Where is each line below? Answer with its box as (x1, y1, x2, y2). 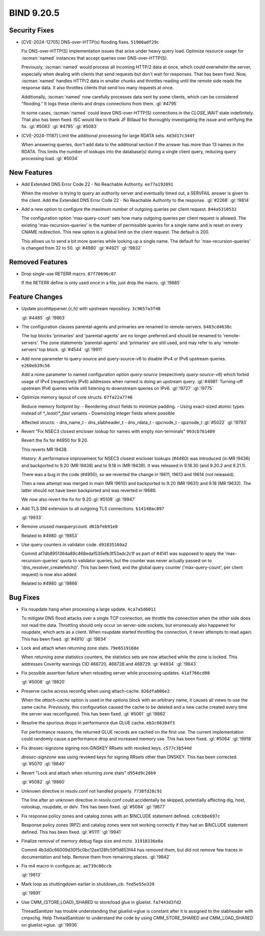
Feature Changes (9, 293, 63, 301)
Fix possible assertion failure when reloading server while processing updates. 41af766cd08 (21, 670, 210, 676)
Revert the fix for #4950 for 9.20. (21, 437, 88, 443)
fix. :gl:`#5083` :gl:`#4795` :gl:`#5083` (21, 124, 98, 129)
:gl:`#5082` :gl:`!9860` (21, 779, 66, 785)
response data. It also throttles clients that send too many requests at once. (21, 85, 174, 91)
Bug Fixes (9, 593, 40, 602)
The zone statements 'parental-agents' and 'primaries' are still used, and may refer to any (40, 340, 222, 346)
